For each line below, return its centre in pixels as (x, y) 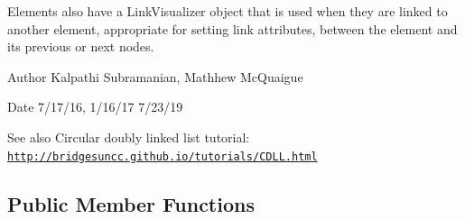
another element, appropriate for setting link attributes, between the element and (232, 28)
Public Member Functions (131, 203)
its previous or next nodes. (81, 46)
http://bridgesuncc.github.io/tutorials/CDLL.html (163, 156)
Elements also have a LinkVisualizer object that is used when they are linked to (228, 11)
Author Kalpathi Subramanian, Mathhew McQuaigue (155, 76)
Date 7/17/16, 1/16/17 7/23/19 (95, 107)
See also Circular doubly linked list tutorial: (129, 137)
